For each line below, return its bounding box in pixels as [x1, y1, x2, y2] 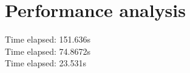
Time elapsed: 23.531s [5, 57, 86, 69]
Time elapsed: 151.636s [5, 33, 90, 46]
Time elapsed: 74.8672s [5, 44, 90, 57]
